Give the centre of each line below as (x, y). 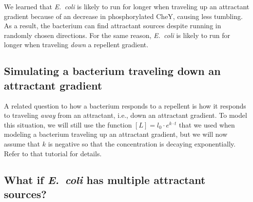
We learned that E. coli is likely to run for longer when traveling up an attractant (127, 6)
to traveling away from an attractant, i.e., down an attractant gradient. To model (126, 115)
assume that (22, 143)
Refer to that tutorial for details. (53, 153)
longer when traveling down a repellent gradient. (76, 45)
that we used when (207, 124)
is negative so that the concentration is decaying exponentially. (142, 143)
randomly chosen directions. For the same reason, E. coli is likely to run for (117, 35)
